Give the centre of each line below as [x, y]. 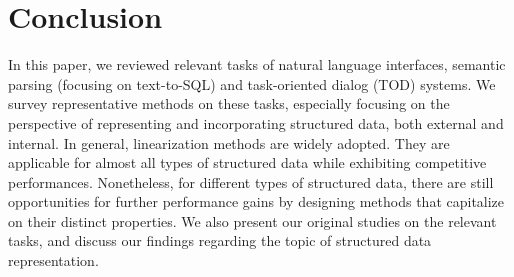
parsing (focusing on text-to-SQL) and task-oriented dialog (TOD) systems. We [252, 83]
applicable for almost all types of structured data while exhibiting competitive [247, 162]
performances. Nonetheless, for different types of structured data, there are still [251, 181]
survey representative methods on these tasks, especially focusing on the [229, 103]
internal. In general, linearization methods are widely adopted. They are [229, 142]
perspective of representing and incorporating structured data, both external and [256, 122]
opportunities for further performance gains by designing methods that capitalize [256, 201]
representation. [53, 260]
